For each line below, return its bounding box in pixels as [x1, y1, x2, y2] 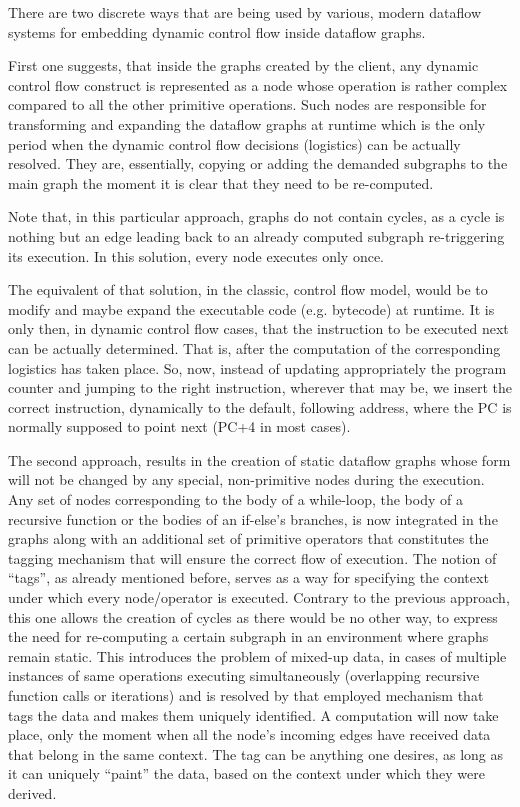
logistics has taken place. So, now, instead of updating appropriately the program [8, 357, 507, 378]
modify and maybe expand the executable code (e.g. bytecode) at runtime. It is [8, 298, 495, 319]
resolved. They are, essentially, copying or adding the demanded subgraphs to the [8, 153, 508, 174]
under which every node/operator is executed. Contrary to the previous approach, [8, 587, 510, 608]
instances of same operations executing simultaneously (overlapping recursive [8, 665, 480, 686]
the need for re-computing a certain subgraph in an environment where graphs [8, 626, 489, 647]
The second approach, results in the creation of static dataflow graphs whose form [8, 449, 511, 470]
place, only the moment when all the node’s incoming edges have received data [8, 724, 491, 745]
